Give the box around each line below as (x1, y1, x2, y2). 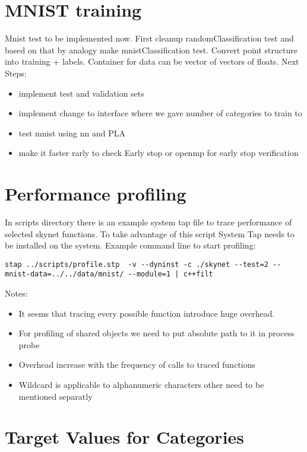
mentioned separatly (18, 390, 93, 402)
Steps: (5, 66, 27, 79)
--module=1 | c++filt (128, 270, 213, 279)
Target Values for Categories (5, 425, 245, 449)
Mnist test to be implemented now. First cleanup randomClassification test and (5, 32, 294, 44)
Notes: (5, 287, 28, 300)
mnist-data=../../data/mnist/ (5, 270, 124, 279)
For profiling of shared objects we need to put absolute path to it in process (18, 327, 295, 339)
